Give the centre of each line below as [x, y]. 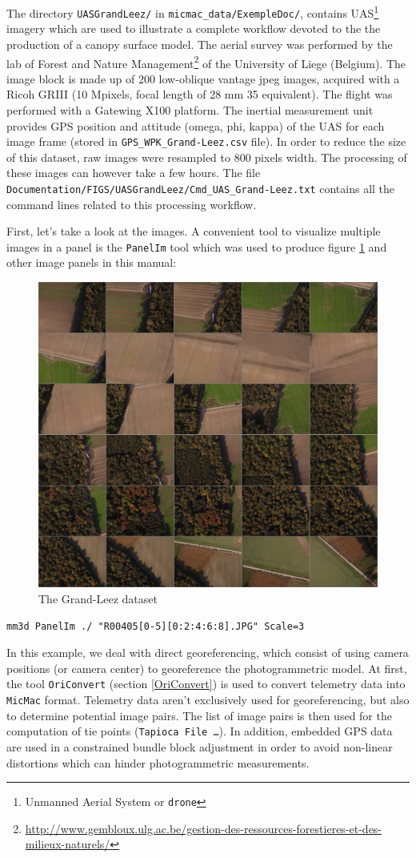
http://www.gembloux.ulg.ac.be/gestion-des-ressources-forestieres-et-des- [204, 828]
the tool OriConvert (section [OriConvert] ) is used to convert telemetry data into [206, 684]
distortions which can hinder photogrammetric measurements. [158, 762]
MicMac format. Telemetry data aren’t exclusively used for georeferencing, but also [208, 700]
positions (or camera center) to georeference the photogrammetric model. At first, [207, 668]
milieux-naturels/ [68, 844]
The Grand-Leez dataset [98, 598]
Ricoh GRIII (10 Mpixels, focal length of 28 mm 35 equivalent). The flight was [200, 94]
